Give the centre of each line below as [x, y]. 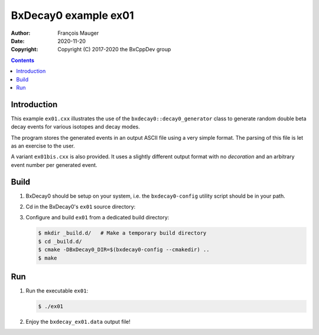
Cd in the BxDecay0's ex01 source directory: [81, 207]
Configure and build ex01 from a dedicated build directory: [97, 218]
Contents [23, 60]
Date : [18, 41]
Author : [21, 33]
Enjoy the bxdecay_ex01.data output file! [78, 322]
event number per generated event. [54, 165]
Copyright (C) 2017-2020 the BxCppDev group [114, 50]
